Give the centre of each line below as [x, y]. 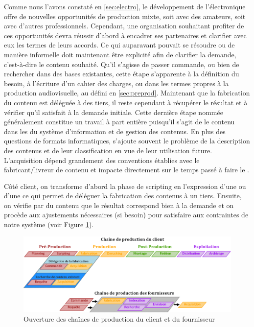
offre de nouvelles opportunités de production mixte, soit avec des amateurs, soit [125, 16]
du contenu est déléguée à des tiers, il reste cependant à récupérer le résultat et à [126, 102]
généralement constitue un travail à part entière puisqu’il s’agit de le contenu [119, 122]
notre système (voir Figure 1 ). [49, 224]
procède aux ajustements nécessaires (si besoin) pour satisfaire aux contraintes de [126, 215]
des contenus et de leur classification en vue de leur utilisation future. [108, 150]
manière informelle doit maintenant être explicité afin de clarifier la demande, [120, 54]
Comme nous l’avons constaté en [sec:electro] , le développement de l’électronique [125, 6]
